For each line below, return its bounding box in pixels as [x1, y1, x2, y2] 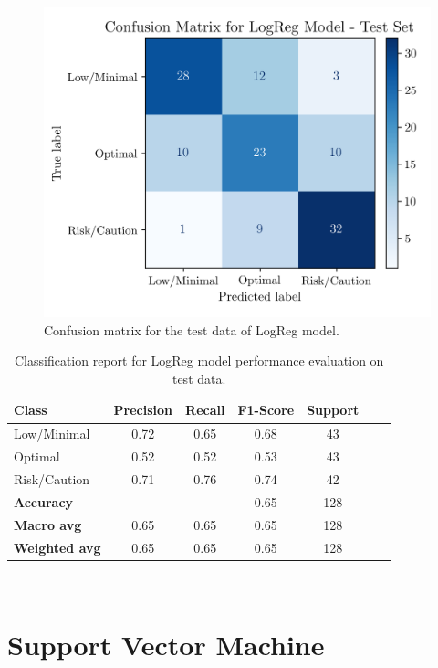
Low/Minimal [14, 424, 90, 443]
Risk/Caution [14, 470, 90, 489]
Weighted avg [14, 537, 101, 557]
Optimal [14, 447, 60, 466]
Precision [113, 400, 173, 419]
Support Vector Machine [7, 626, 325, 663]
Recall [185, 400, 225, 419]
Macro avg [14, 514, 82, 534]
